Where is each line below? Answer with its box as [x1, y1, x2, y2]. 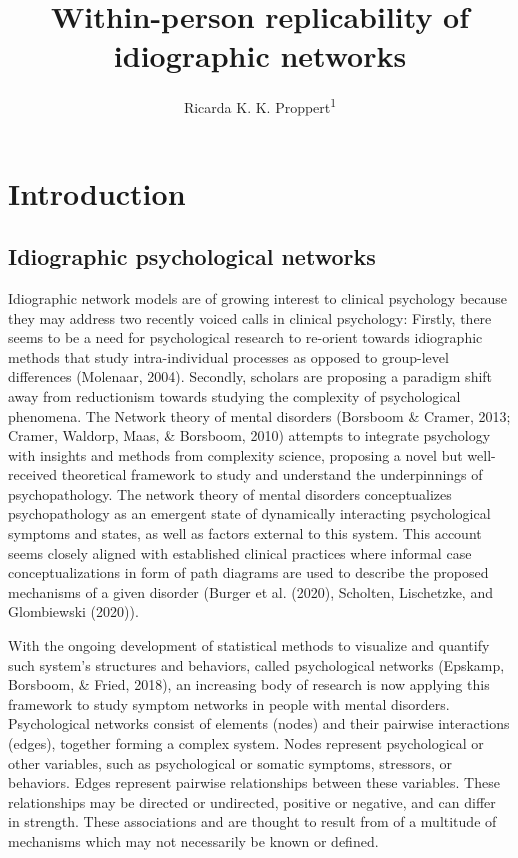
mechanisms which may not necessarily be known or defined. [8, 830, 379, 851]
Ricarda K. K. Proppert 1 [183, 94, 337, 117]
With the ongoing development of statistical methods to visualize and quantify [8, 635, 490, 656]
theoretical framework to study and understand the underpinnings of [61, 464, 483, 485]
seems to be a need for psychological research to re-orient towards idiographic [8, 327, 483, 348]
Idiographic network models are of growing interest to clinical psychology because [8, 287, 508, 308]
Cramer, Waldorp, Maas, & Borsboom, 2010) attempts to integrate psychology [8, 425, 491, 446]
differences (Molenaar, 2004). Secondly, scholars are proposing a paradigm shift [8, 366, 493, 387]
